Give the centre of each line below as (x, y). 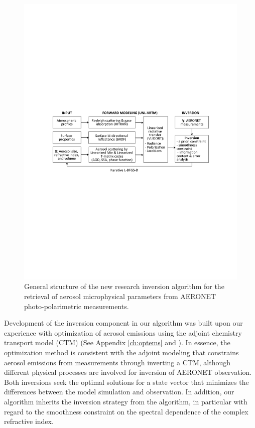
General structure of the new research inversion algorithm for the (124, 286)
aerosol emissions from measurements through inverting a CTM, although (117, 362)
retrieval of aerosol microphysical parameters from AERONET (120, 296)
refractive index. (29, 421)
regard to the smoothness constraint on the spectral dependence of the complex (126, 411)
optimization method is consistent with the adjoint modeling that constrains (121, 352)
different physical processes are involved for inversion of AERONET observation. (128, 372)
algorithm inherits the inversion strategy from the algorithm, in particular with (126, 402)
